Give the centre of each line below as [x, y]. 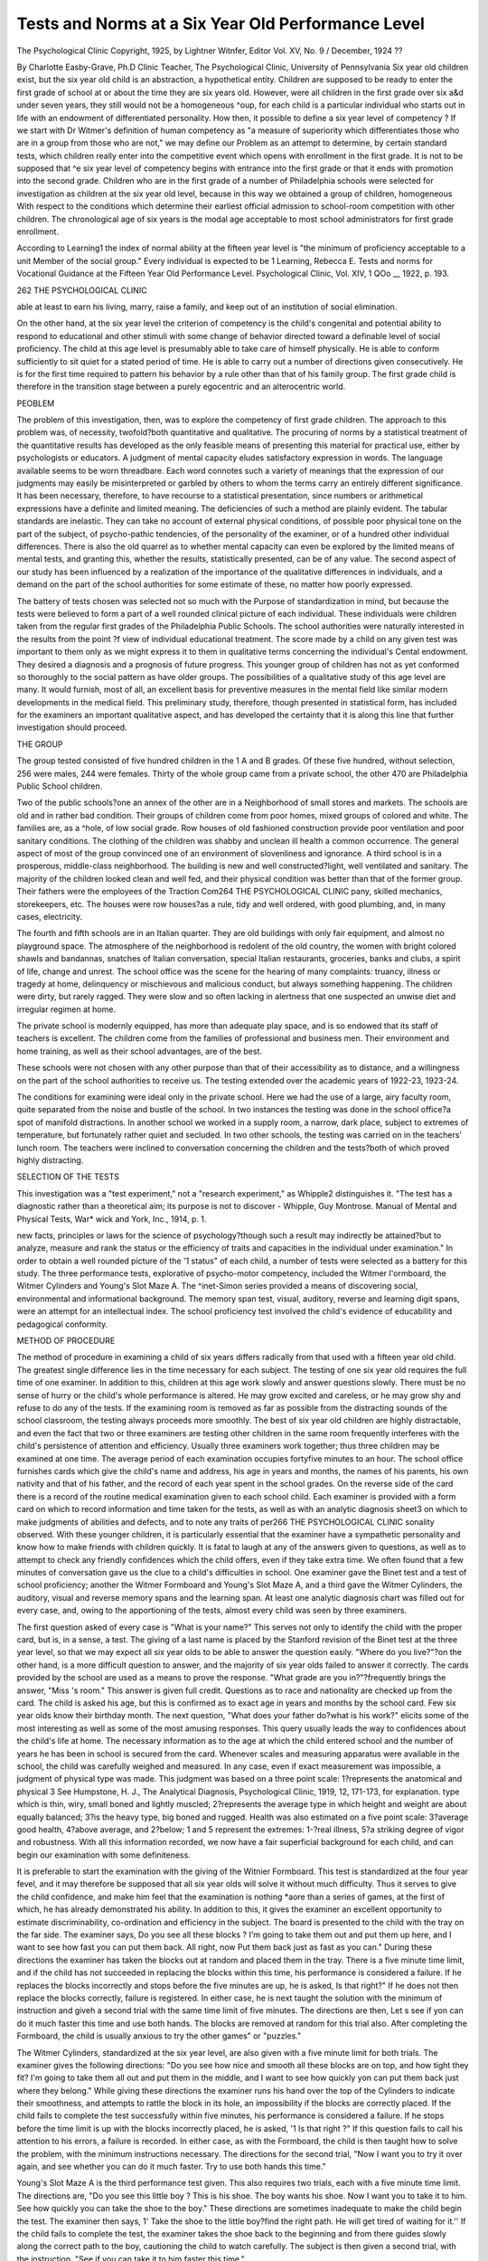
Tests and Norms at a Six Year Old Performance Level [221, 24]
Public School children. [60, 786]
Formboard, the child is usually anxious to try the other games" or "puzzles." [159, 2036]
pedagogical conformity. [62, 1324]
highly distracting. [50, 1160]
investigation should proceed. [72, 727]
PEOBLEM [36, 403]
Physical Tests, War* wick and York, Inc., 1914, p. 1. [112, 1219]
